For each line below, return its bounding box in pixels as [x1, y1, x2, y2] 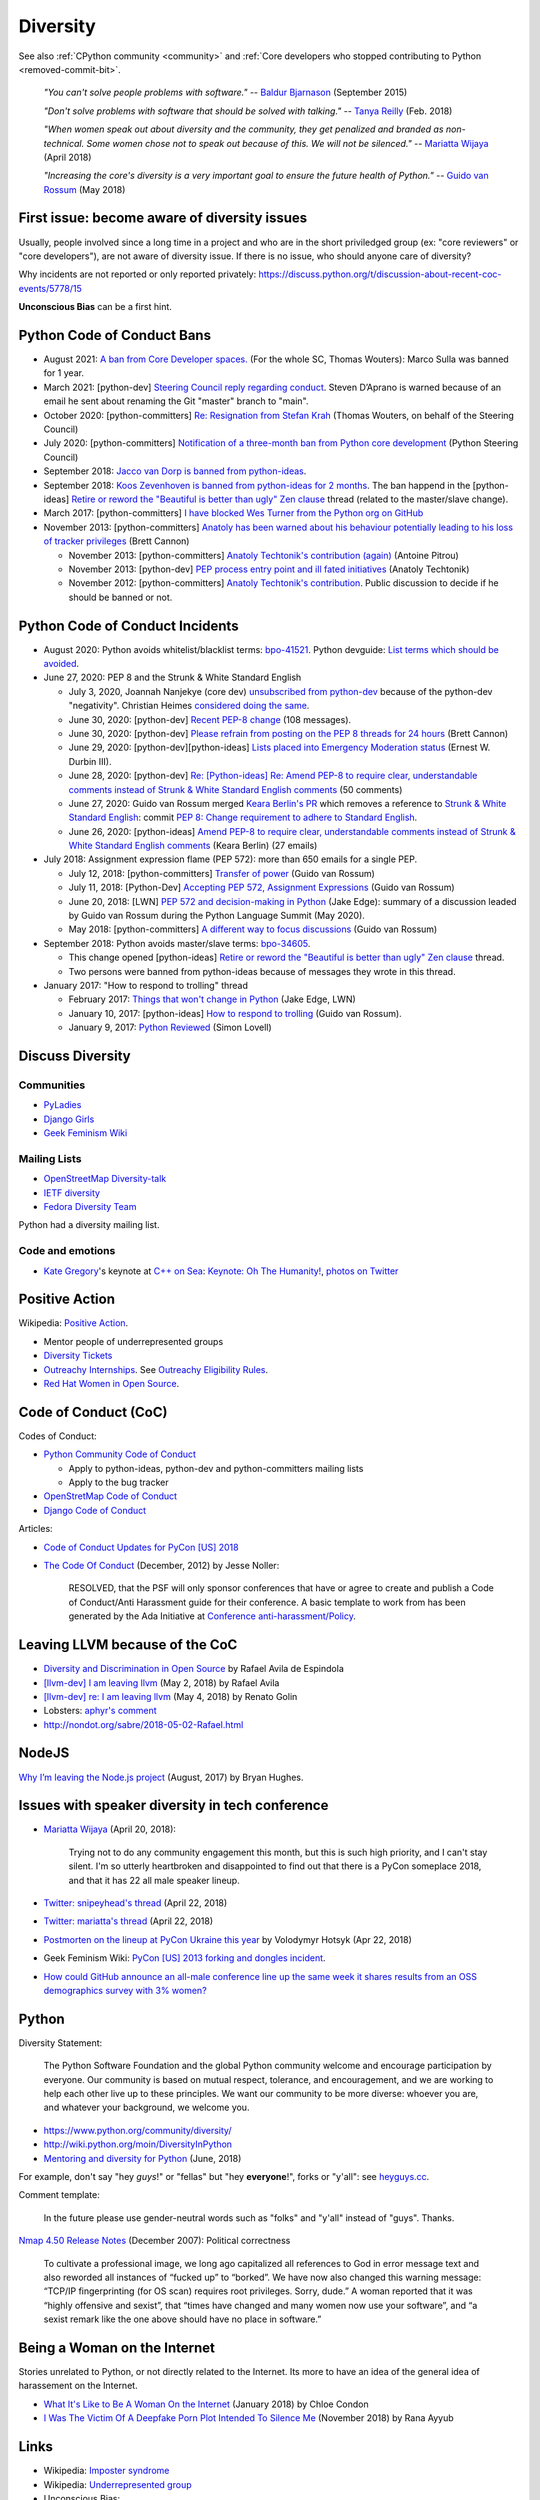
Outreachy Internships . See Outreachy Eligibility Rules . [43, 1363, 269, 1375]
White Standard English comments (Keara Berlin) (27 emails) [68, 840, 318, 852]
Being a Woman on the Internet [18, 2339, 215, 2356]
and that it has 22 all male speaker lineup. [68, 1874, 240, 1886]
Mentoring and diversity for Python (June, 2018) [43, 2152, 242, 2164]
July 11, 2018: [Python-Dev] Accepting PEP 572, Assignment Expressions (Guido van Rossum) [68, 881, 455, 894]
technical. [43, 137, 85, 149]
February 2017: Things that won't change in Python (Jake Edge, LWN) [68, 993, 357, 1005]
